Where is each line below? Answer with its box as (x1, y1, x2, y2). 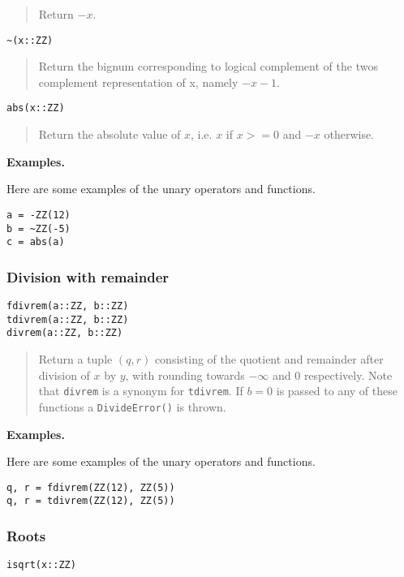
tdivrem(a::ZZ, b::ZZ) (6, 313, 129, 325)
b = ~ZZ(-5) (6, 222, 71, 235)
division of (38, 366, 90, 383)
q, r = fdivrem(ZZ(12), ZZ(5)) (6, 481, 175, 493)
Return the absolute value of (38, 126, 181, 143)
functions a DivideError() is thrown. (38, 398, 226, 415)
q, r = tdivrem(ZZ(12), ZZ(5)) (6, 495, 175, 507)
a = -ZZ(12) (6, 209, 71, 221)
